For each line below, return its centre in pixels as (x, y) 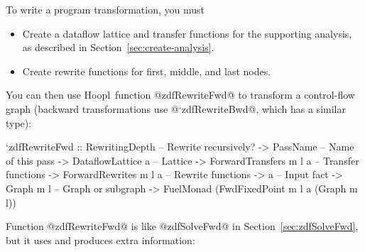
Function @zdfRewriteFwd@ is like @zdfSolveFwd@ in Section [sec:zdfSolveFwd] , (182, 226)
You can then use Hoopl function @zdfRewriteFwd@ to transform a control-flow (180, 95)
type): (19, 122)
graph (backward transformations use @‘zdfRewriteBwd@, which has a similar (176, 108)
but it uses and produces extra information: (100, 240)
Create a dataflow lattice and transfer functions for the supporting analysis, (187, 33)
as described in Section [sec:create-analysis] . (118, 47)
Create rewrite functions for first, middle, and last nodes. (147, 71)
